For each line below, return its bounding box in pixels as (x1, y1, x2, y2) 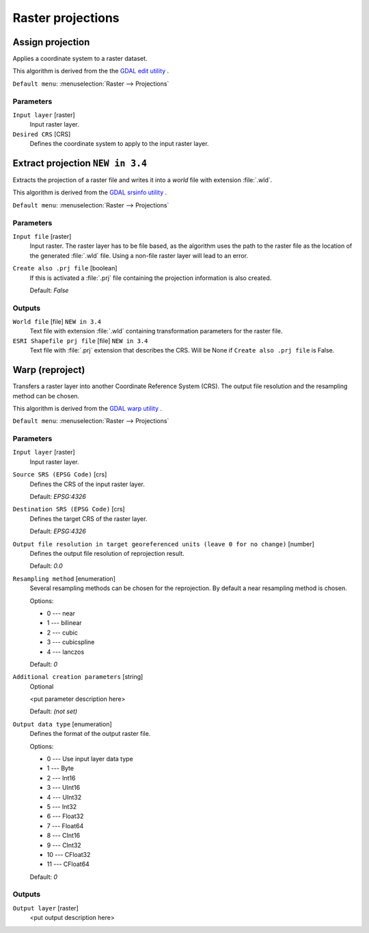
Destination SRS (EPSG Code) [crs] (12, 505, 126, 513)
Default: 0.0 (29, 562, 63, 570)
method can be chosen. (12, 392, 80, 400)
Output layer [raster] (12, 904, 79, 912)
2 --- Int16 (46, 774, 76, 782)
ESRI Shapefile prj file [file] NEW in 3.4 (12, 336, 148, 345)
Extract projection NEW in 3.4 (12, 157, 147, 169)
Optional (29, 682, 54, 691)
